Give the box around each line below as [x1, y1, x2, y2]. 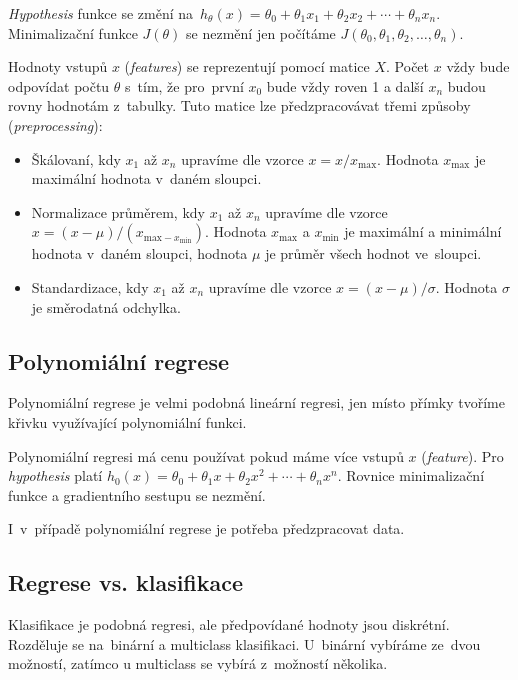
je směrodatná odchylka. [31, 296, 181, 317]
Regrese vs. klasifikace [8, 567, 244, 598]
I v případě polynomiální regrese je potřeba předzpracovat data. [8, 518, 405, 539]
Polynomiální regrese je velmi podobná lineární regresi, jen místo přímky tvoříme [8, 392, 505, 413]
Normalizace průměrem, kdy [31, 201, 205, 222]
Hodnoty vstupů [8, 56, 108, 77]
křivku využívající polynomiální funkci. [8, 411, 247, 432]
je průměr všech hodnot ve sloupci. [265, 243, 482, 264]
